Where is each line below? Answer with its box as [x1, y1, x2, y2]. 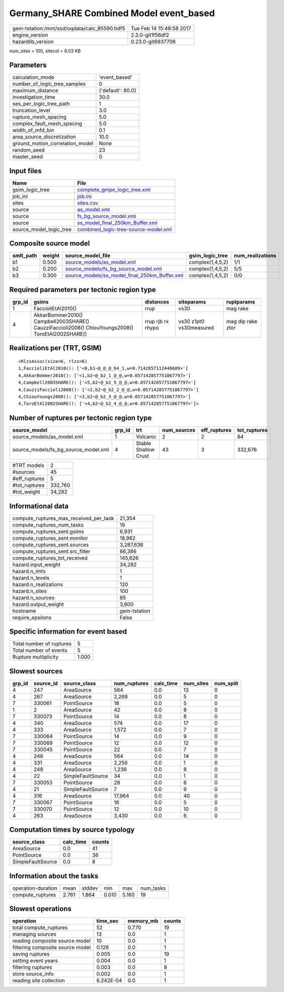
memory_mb [127, 917, 159, 924]
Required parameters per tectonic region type [9, 285, 156, 294]
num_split [214, 679, 239, 687]
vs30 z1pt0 [178, 318, 205, 325]
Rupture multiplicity [12, 653, 59, 660]
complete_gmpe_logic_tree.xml [77, 186, 151, 193]
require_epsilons [12, 614, 52, 621]
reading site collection [12, 977, 65, 984]
